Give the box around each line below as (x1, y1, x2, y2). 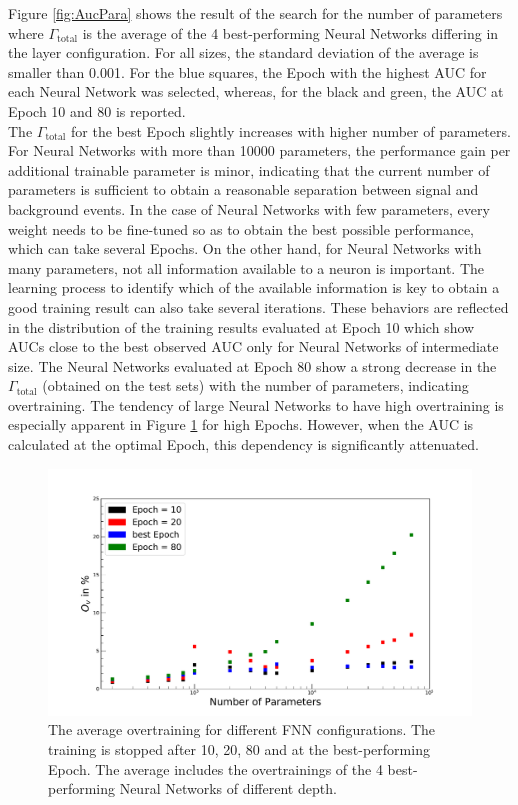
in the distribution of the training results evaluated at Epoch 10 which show (8, 316, 475, 337)
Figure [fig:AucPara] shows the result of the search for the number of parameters (8, 3, 503, 23)
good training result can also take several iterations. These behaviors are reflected (8, 296, 509, 317)
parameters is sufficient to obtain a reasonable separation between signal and (8, 179, 479, 200)
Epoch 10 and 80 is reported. (8, 100, 186, 121)
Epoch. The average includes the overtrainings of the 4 (48, 758, 383, 779)
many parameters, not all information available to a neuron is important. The (8, 257, 484, 278)
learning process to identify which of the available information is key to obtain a (8, 277, 500, 298)
